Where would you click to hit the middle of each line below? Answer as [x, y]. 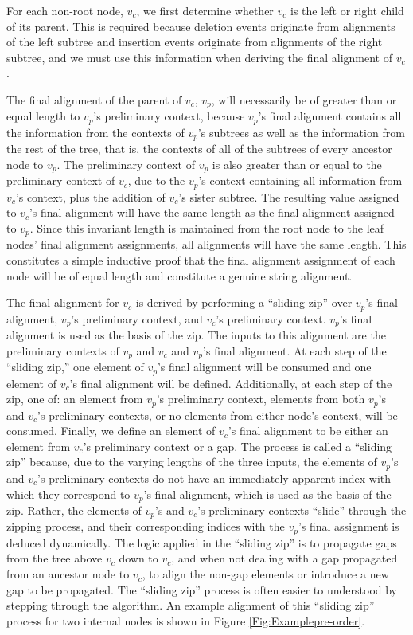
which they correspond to [68, 494]
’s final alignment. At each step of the [295, 350]
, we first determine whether [205, 10]
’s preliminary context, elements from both [261, 399]
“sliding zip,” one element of [75, 367]
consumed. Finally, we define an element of [111, 431]
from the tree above [55, 558]
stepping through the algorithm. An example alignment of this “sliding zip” [191, 605]
